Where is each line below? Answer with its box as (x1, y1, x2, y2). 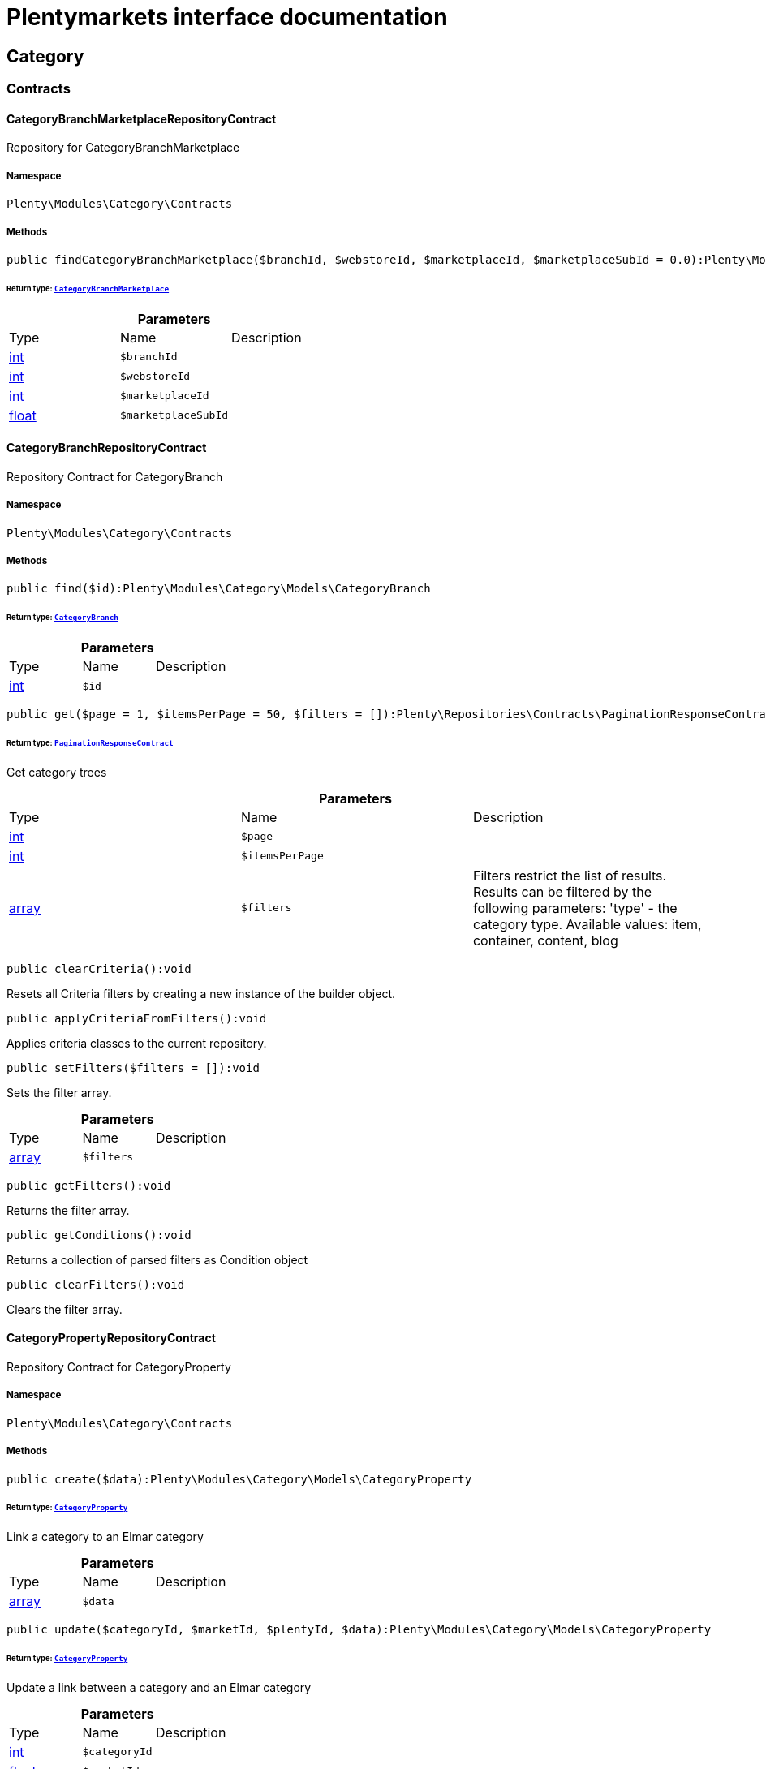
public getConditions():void (6, 1228, 191, 1242)
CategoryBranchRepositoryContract (6, 441, 207, 455)
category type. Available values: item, (472, 915, 702, 932)
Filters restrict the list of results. (472, 867, 667, 884)
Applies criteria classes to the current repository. (6, 1035, 267, 1050)
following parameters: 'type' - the (472, 899, 678, 916)
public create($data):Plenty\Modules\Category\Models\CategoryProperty (6, 1472, 472, 1486)
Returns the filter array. (6, 1203, 130, 1217)
